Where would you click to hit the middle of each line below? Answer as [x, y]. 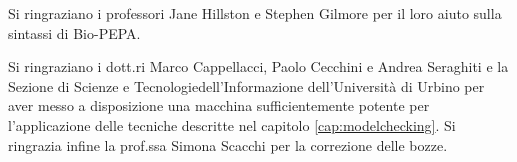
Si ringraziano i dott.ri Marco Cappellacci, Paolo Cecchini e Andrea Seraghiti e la [258, 66]
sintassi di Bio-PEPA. [74, 32]
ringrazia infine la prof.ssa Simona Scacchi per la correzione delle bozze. [228, 144]
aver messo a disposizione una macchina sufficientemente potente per [219, 105]
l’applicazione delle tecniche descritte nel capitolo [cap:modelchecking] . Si [232, 124]
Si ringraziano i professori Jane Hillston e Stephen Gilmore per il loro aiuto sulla [255, 13]
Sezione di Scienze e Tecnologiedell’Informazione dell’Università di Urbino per [246, 85]
